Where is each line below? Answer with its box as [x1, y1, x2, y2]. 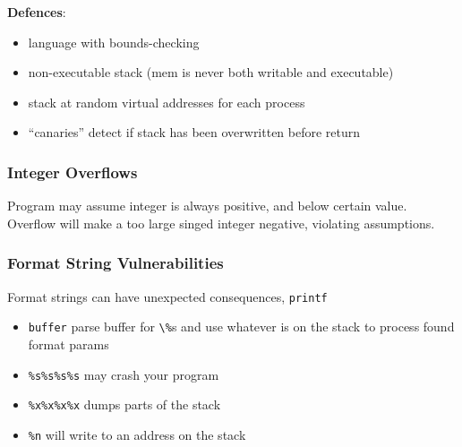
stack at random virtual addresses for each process [28, 92, 305, 111]
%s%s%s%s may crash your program [28, 365, 219, 383]
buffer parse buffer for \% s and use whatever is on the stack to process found [28, 317, 455, 336]
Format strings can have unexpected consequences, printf [7, 287, 328, 305]
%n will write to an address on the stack [28, 425, 246, 443]
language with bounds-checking [28, 32, 200, 51]
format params [28, 334, 109, 353]
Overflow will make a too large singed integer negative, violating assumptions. [7, 213, 435, 232]
